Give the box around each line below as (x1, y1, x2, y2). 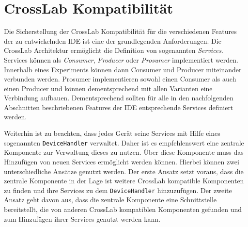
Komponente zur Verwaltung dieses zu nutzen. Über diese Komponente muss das (4, 147, 244, 157)
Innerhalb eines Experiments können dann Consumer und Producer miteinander (4, 64, 242, 74)
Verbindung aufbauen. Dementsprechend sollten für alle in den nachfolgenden (4, 93, 233, 103)
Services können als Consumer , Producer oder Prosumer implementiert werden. (4, 54, 238, 65)
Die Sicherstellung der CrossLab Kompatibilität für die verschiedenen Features (4, 26, 237, 36)
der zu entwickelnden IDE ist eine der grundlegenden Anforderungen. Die (4, 35, 221, 46)
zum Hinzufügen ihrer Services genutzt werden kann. (4, 213, 161, 224)
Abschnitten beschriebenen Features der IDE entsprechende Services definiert (4, 102, 233, 112)
